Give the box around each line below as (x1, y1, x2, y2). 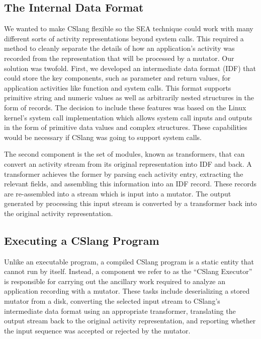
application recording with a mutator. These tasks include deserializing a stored (4, 286, 250, 296)
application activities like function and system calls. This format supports (4, 82, 231, 93)
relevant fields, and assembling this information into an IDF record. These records (4, 178, 256, 189)
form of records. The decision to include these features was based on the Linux (4, 102, 246, 112)
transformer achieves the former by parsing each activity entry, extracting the (4, 168, 243, 179)
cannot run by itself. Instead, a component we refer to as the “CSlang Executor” (4, 266, 252, 277)
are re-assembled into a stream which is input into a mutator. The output (4, 188, 231, 198)
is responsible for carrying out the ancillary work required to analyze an (4, 276, 226, 286)
